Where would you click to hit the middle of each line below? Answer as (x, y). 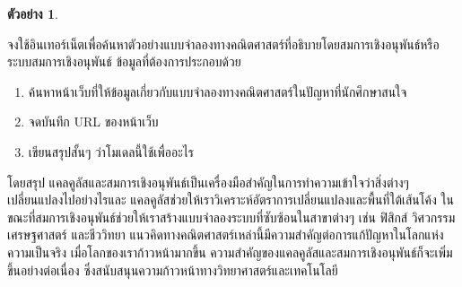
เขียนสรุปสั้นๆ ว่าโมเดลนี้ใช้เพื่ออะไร (111, 151)
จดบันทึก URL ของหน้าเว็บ (93, 122)
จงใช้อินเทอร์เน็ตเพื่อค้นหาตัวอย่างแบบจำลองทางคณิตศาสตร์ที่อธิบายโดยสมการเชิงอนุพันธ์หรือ (223, 43)
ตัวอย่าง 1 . (33, 13)
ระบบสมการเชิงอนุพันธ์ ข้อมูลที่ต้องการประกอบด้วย (124, 61)
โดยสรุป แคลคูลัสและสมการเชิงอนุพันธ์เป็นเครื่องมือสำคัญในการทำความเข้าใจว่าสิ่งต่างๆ (208, 182)
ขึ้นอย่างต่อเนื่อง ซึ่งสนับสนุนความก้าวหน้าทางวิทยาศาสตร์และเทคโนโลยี (173, 270)
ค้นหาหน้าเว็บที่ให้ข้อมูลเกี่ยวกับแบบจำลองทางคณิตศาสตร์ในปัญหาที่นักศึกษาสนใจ (218, 91)
